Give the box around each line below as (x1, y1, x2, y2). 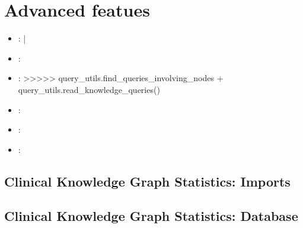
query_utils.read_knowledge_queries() (18, 83, 160, 95)
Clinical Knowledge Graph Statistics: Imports (4, 172, 291, 190)
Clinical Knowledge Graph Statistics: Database (4, 207, 298, 225)
